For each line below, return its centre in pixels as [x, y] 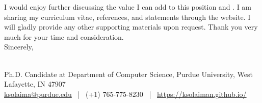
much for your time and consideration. [64, 36]
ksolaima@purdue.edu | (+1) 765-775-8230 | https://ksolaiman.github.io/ [125, 94]
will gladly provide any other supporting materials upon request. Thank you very [131, 27]
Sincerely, [19, 47]
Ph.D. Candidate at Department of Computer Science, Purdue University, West [129, 74]
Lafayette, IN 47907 [35, 84]
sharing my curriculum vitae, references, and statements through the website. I [127, 17]
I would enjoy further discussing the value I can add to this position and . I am [128, 7]
